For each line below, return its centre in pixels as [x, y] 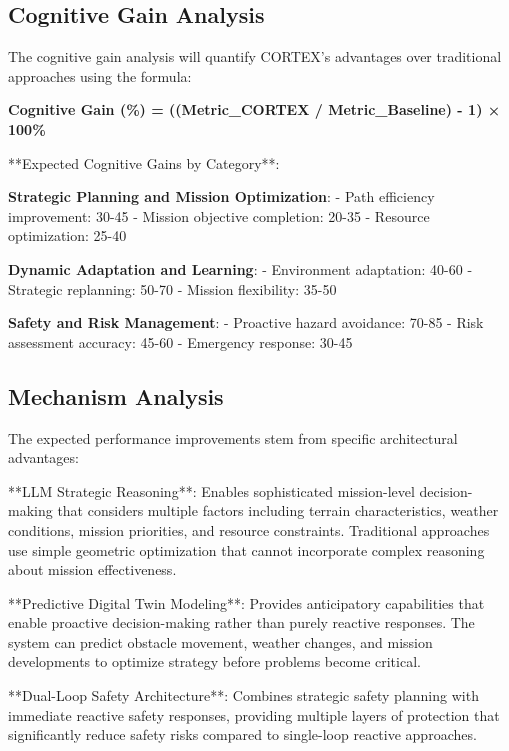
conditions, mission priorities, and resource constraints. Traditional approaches [249, 529]
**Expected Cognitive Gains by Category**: [144, 162]
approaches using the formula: [100, 75]
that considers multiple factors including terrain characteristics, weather [278, 510]
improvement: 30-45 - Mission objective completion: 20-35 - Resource [219, 215]
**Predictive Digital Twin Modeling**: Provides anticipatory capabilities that [246, 602]
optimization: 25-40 [67, 235]
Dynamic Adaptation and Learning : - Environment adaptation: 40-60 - [240, 268]
